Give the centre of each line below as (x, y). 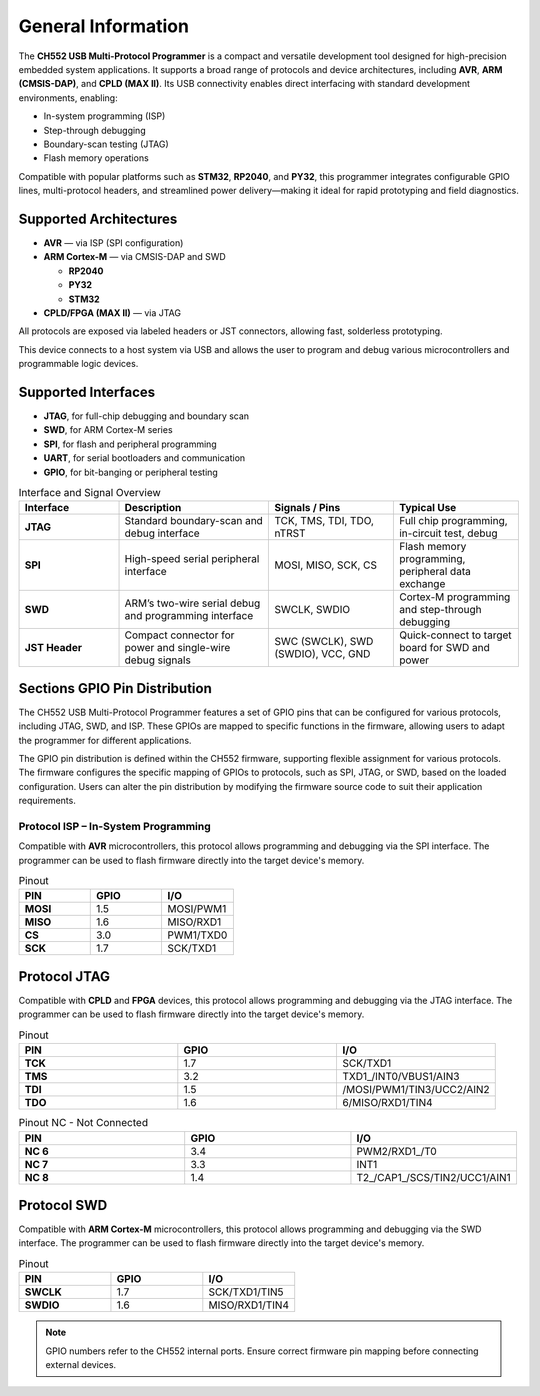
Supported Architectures (98, 218)
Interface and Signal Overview (90, 493)
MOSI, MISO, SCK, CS (325, 565)
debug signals (158, 660)
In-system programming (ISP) (104, 116)
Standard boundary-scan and (194, 521)
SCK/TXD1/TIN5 (246, 1292)
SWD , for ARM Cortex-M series (108, 430)
